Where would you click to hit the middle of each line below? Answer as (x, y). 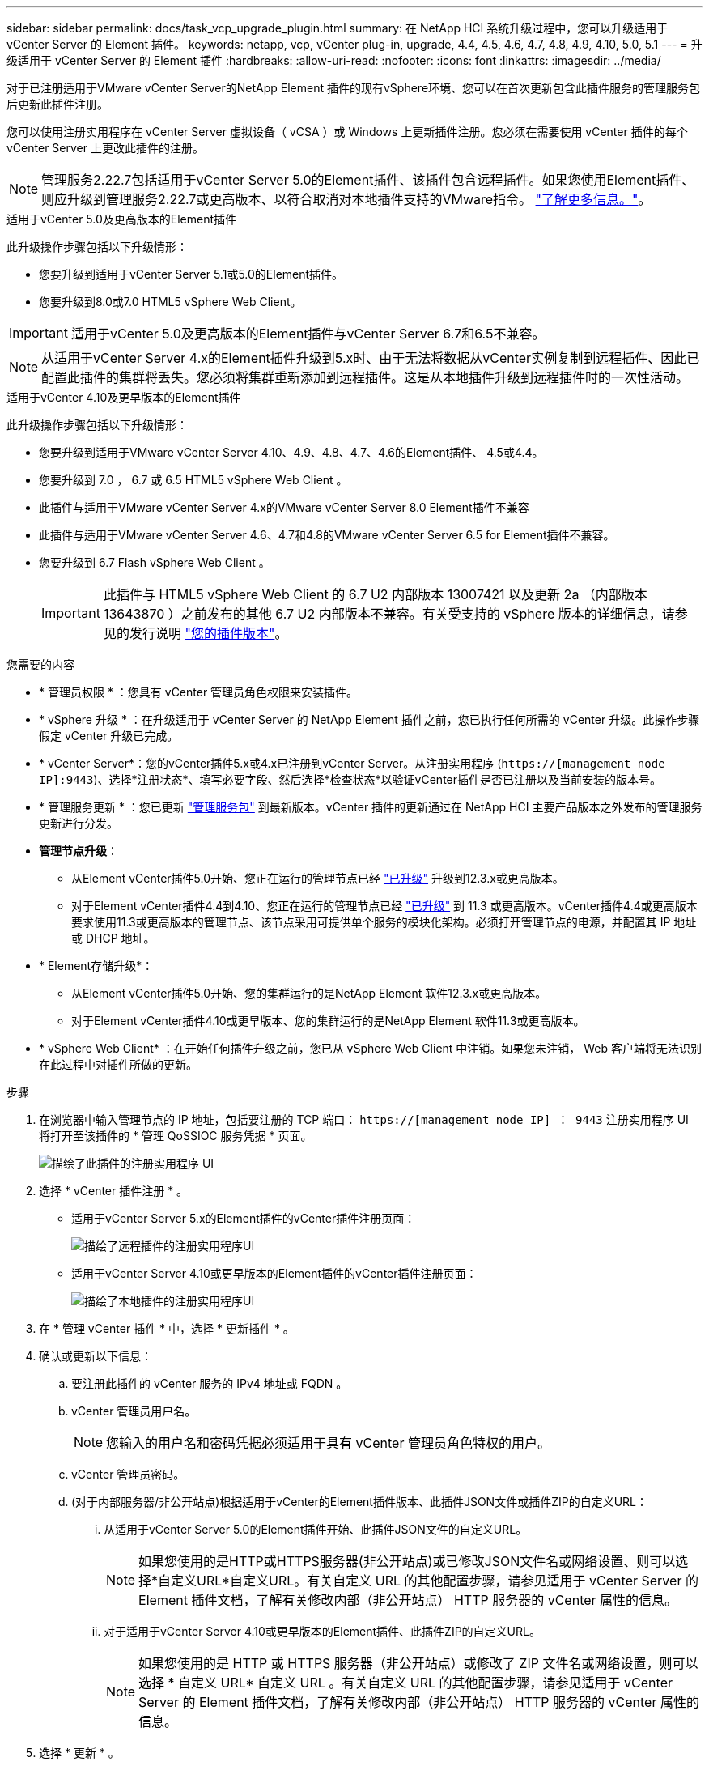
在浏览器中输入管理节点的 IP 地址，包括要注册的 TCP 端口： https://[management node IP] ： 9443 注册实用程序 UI (364, 1119)
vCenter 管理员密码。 (128, 1474)
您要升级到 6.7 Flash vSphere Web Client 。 (155, 562)
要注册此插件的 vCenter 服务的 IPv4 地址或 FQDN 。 (210, 1383)
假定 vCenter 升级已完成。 (109, 736)
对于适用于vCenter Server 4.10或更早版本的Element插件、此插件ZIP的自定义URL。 (322, 1631)
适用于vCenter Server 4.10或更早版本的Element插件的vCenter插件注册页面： (274, 1273)
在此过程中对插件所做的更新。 (118, 1064)
